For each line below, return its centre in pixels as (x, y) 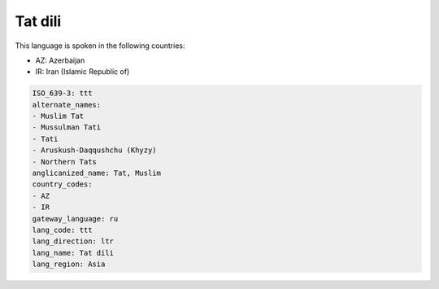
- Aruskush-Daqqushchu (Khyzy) (95, 150)
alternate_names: (67, 105)
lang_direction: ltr (73, 241)
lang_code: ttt (62, 230)
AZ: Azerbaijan (60, 60)
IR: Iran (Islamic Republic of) (83, 72)
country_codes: (62, 184)
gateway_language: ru (75, 219)
